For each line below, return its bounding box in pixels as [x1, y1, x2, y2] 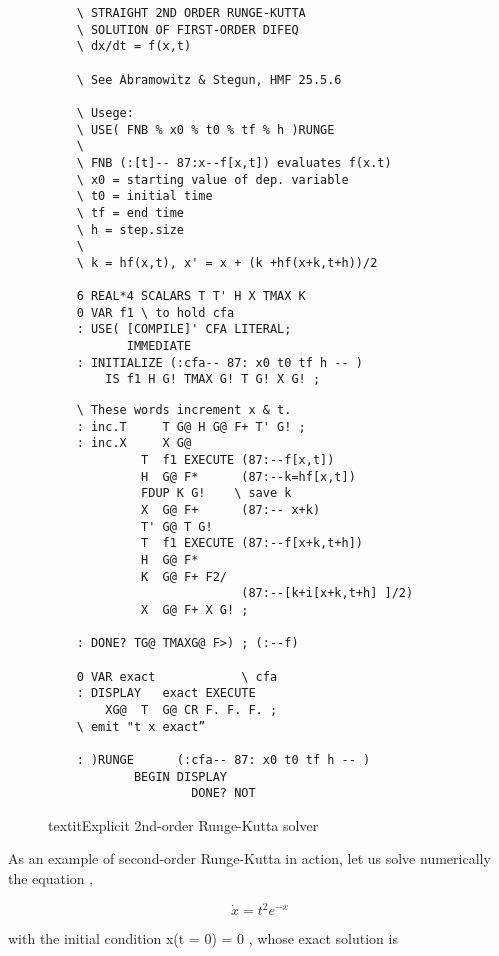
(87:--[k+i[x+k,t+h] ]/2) [241, 586, 414, 601]
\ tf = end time [76, 205, 185, 220]
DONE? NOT [191, 786, 256, 801]
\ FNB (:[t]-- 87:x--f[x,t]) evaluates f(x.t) [76, 155, 392, 170]
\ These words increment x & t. [76, 403, 292, 418]
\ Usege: [76, 105, 134, 120]
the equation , [8, 868, 94, 889]
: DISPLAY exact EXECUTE [76, 686, 256, 701]
